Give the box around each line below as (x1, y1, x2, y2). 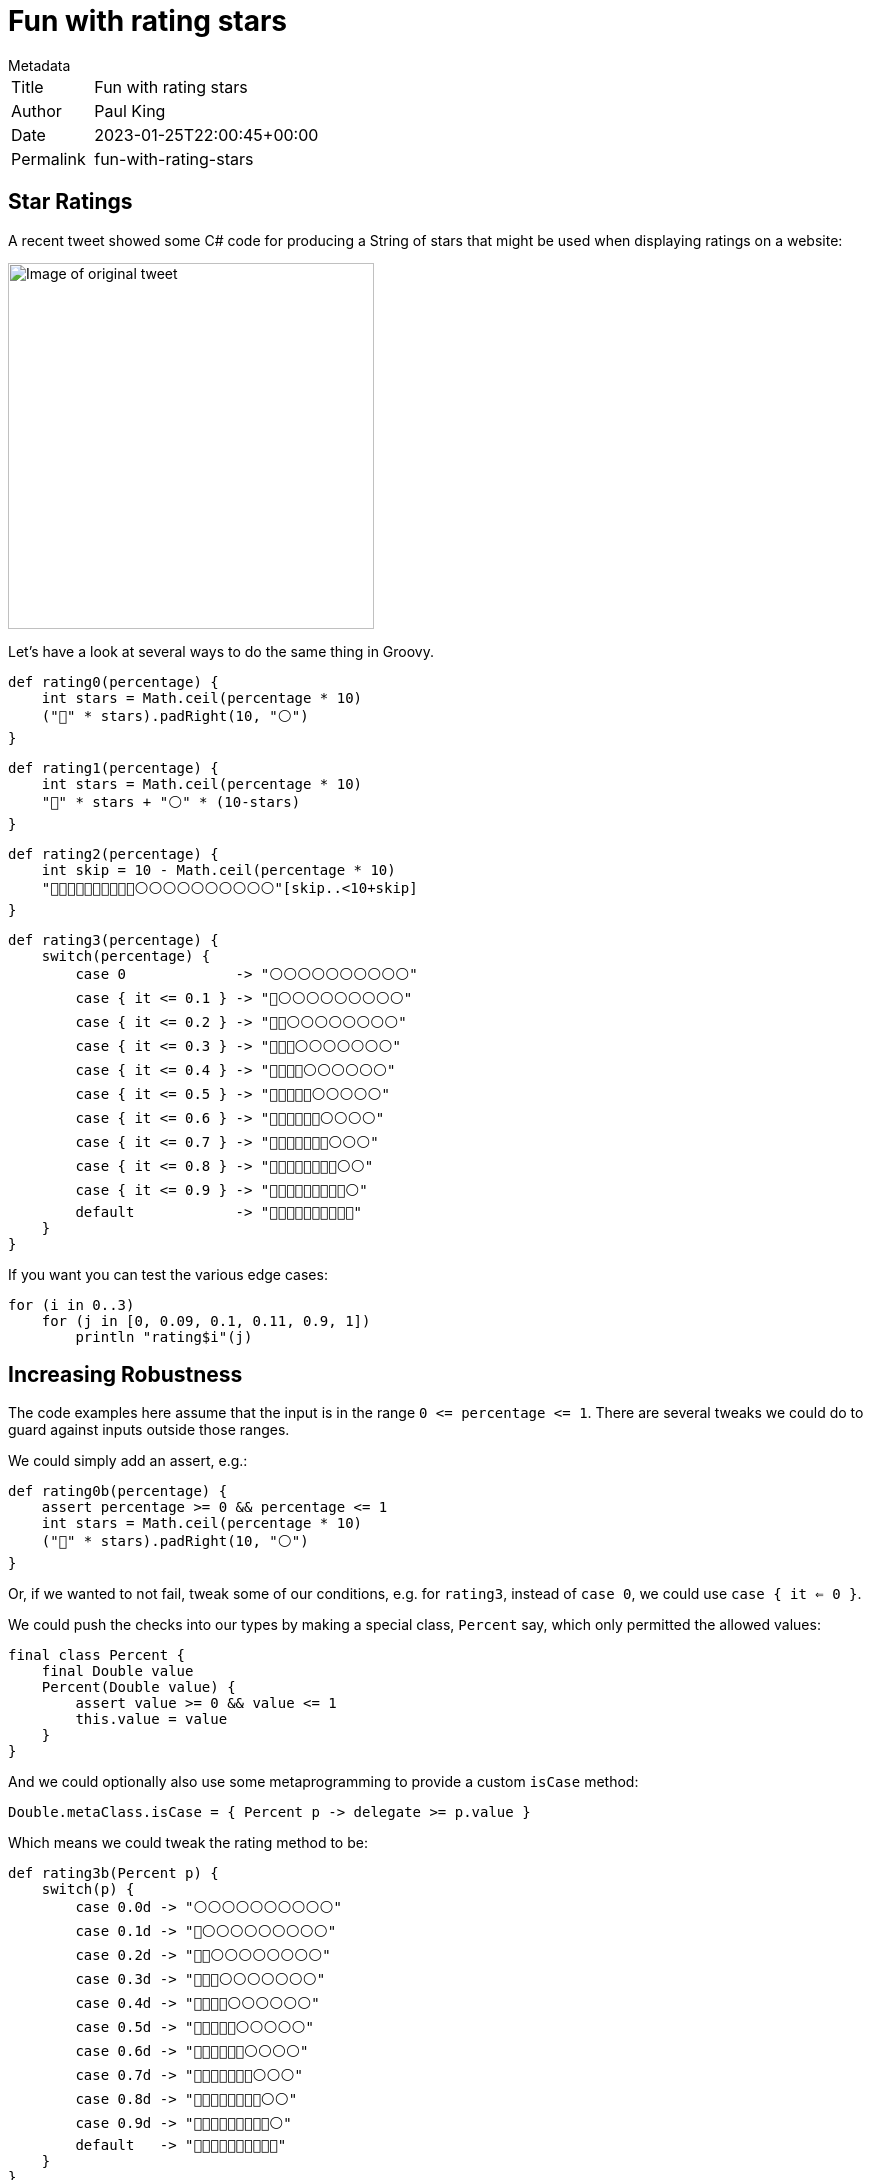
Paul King (94, 100, 166, 121)
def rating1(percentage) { (8, 759, 219, 776)
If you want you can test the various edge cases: (8, 1265, 328, 1283)
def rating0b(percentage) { (8, 1483, 228, 1500)
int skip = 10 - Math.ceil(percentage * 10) (41, 861, 396, 878)
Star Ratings (8, 189, 133, 215)
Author (11, 100, 62, 121)
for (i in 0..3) (8, 1296, 135, 1313)
